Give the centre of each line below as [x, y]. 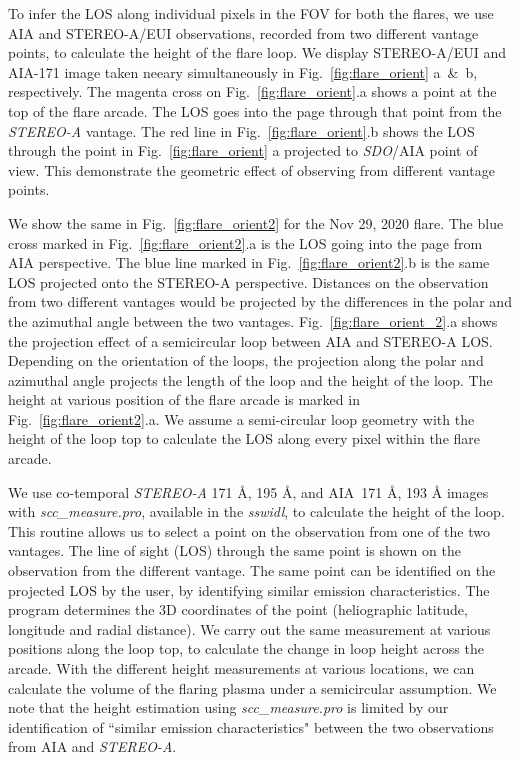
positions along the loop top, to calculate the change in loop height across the [246, 648]
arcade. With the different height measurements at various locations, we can [241, 668]
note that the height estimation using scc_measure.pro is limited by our [228, 707]
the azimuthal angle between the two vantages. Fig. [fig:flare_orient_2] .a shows [253, 320]
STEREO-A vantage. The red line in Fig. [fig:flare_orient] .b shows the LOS [241, 130]
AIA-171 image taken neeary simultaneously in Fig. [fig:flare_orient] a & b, [243, 71]
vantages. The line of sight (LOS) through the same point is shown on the [234, 550]
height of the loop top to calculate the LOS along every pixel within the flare [244, 438]
